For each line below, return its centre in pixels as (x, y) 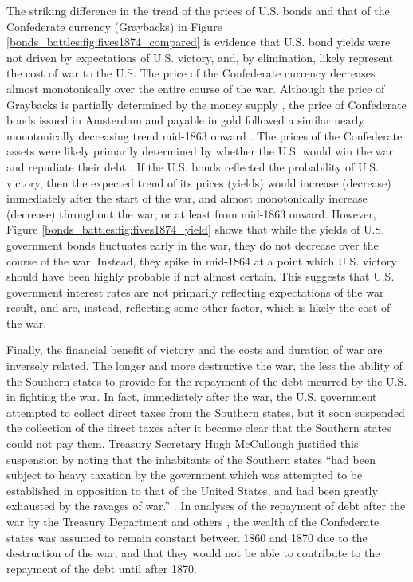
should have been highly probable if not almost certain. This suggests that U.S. (201, 276)
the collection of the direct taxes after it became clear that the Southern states (199, 428)
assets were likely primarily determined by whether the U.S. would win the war (200, 151)
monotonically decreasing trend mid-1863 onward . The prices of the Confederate (205, 135)
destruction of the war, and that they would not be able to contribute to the (193, 553)
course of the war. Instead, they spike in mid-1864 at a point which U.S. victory (202, 260)
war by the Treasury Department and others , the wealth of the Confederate (193, 521)
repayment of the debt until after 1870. (102, 568)
